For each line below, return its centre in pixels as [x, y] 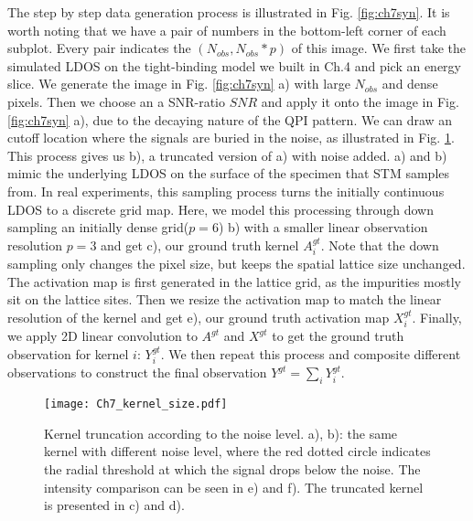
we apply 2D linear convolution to [102, 336]
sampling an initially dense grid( [98, 227]
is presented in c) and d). [114, 505]
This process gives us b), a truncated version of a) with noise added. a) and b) [227, 155]
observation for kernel [68, 353]
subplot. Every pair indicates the [99, 48]
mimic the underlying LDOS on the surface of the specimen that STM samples [229, 173]
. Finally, [437, 317]
